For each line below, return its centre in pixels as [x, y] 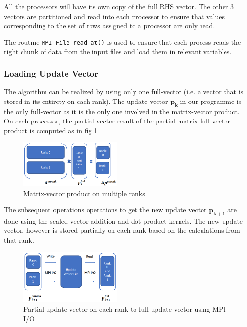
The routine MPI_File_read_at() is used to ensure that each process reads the [123, 42]
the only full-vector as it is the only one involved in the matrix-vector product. [122, 111]
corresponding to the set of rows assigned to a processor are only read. [110, 26]
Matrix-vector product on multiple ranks [84, 193]
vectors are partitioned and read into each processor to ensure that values [114, 16]
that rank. [19, 240]
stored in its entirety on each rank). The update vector [86, 101]
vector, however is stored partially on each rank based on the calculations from [122, 230]
